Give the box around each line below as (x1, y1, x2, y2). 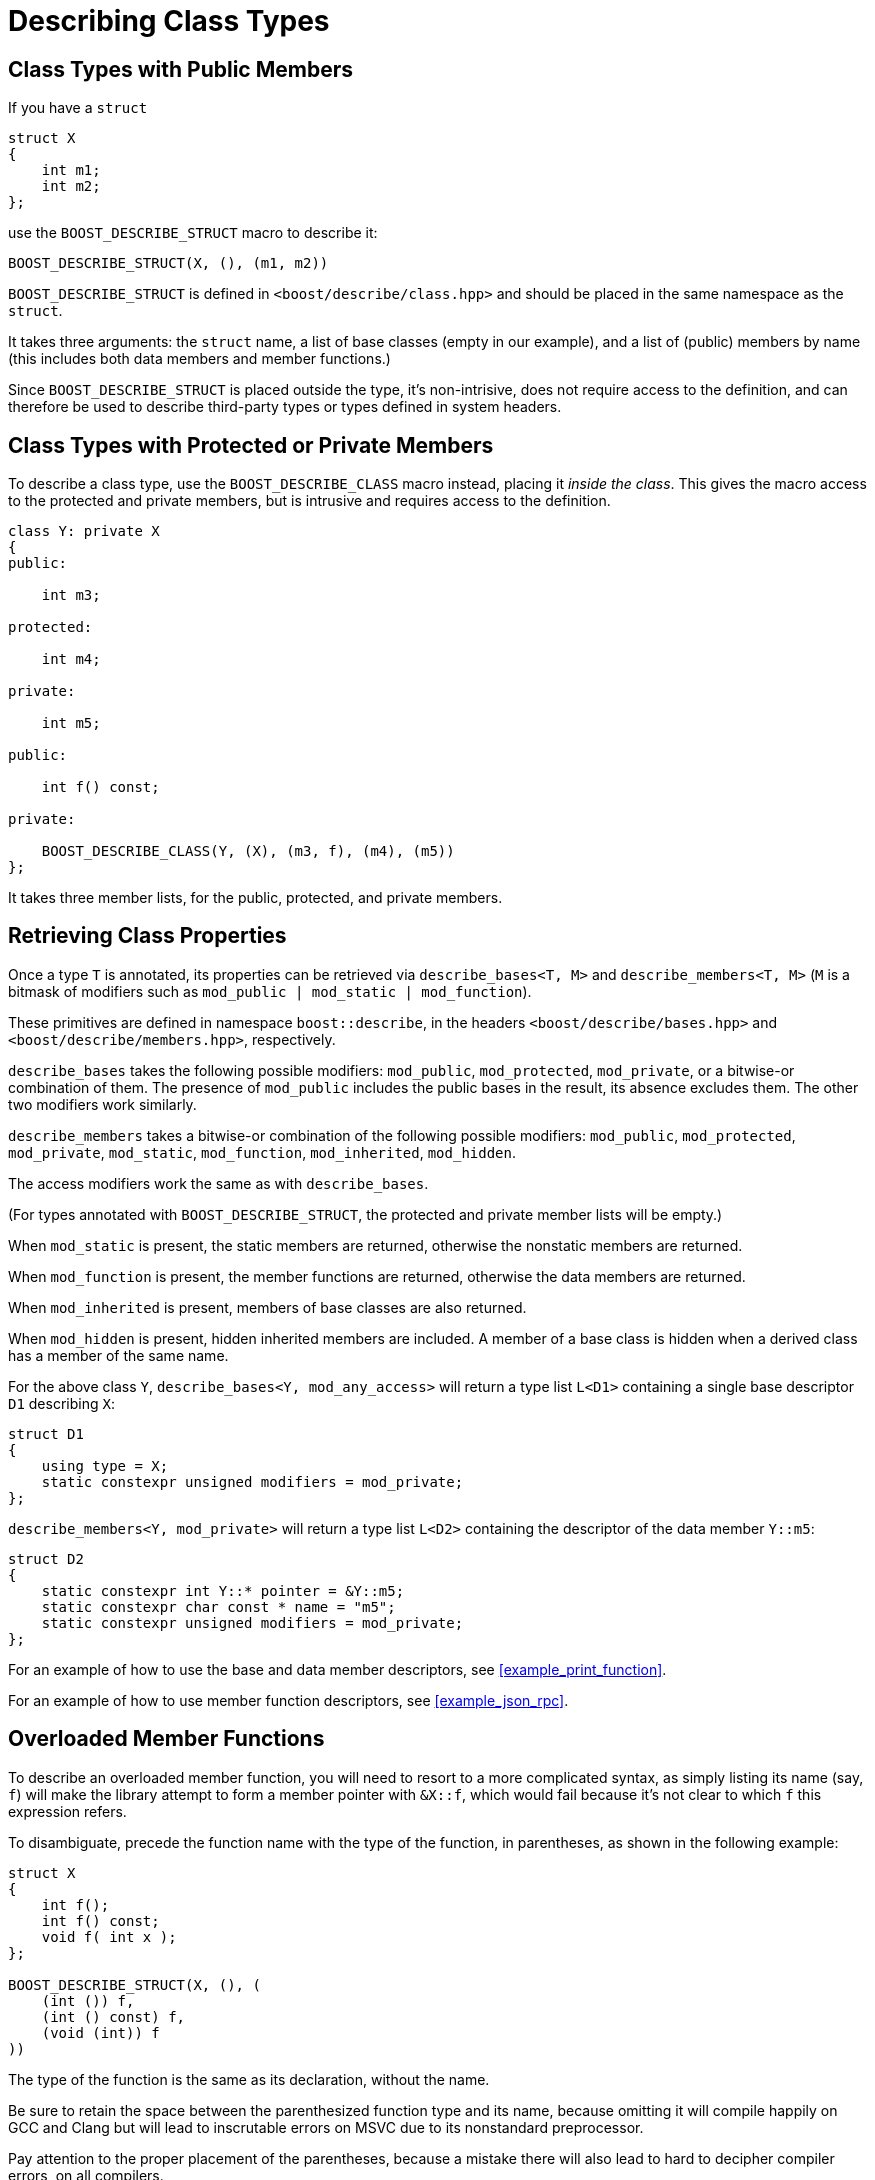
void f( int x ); (41, 1928, 177, 1945)
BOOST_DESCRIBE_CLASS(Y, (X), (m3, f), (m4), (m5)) (41, 843, 455, 860)
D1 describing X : (8, 1394, 115, 1412)
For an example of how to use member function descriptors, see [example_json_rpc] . (8, 1691, 569, 1709)
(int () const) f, (41, 2008, 186, 2025)
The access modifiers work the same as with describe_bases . (8, 1174, 429, 1192)
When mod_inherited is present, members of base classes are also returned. (8, 1298, 527, 1316)
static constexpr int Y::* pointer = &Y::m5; (41, 1582, 405, 1599)
